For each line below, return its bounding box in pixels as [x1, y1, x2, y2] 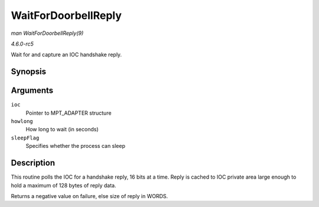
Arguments [11, 86, 54, 96]
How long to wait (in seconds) [25, 126, 99, 133]
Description [11, 158, 56, 168]
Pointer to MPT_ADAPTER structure [25, 109, 112, 117]
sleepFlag [11, 134, 40, 141]
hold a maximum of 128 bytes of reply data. [11, 182, 116, 189]
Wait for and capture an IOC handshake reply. [11, 51, 122, 59]
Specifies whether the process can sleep [25, 143, 126, 150]
